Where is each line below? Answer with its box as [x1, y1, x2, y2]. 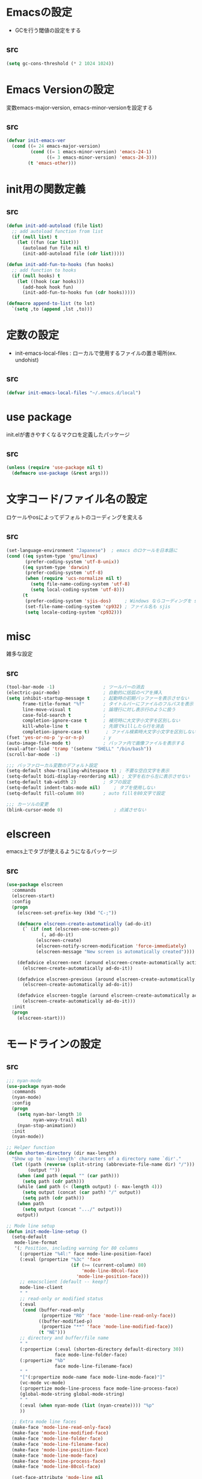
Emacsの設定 [6, 5, 72, 19]
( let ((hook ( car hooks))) [17, 278, 85, 284]
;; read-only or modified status [19, 1296, 103, 1302]
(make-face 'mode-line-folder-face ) [11, 1436, 103, 1442]
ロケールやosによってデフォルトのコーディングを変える [6, 514, 143, 521]
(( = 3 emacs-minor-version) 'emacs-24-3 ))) [46, 154, 158, 161]
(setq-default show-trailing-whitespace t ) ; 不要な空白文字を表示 [6, 768, 170, 774]
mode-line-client [19, 1285, 63, 1291]
